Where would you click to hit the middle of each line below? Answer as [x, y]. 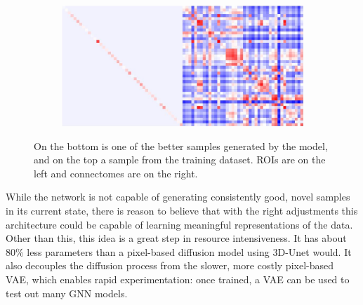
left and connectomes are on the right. [116, 173]
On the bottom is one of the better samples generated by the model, [181, 145]
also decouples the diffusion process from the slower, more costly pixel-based [170, 265]
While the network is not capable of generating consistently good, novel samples [178, 197]
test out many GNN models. [67, 293]
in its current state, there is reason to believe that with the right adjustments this [182, 210]
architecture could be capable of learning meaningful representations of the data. [179, 224]
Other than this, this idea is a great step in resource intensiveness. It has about [176, 238]
